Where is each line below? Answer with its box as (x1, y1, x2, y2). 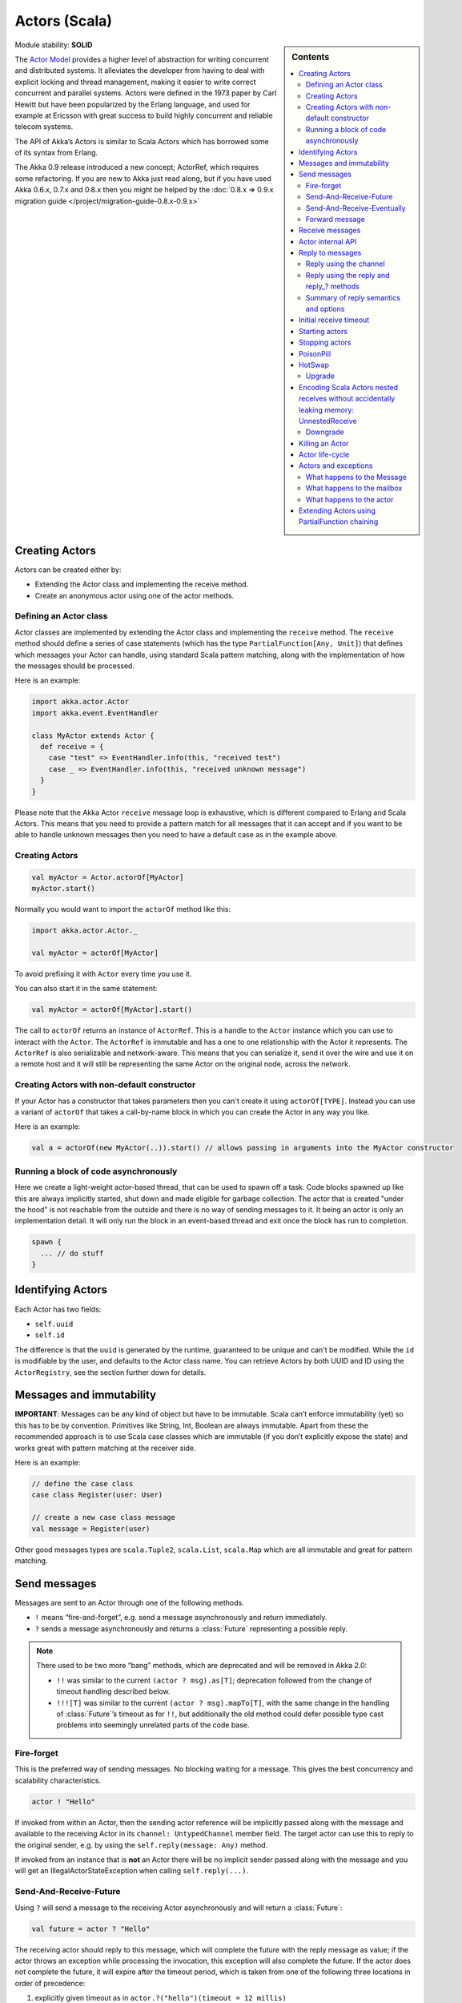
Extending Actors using (299, 506, 376, 516)
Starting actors (299, 326, 348, 336)
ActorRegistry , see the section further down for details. (14, 1367, 207, 1377)
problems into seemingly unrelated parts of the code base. (56, 1720, 250, 1730)
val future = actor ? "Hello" (31, 1924, 151, 1933)
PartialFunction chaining (299, 517, 379, 526)
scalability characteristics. (14, 1775, 102, 1785)
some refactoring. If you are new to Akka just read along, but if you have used (14, 173, 271, 183)
